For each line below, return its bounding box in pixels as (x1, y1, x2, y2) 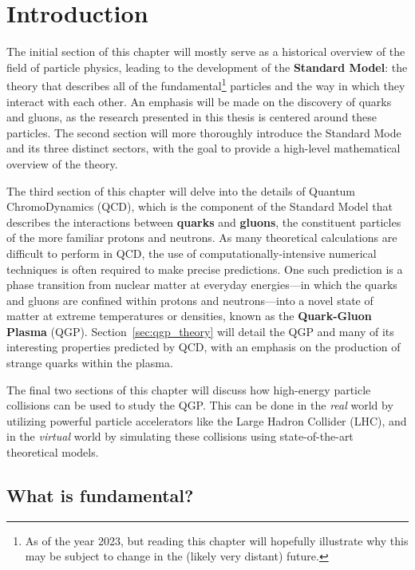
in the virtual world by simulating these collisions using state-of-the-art (6, 428, 354, 445)
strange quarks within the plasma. (6, 354, 173, 371)
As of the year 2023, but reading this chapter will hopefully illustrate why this (25, 532, 409, 548)
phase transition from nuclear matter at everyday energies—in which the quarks (6, 276, 397, 293)
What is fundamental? (6, 483, 194, 508)
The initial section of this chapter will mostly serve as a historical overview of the (6, 43, 405, 60)
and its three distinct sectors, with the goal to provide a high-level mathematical (6, 140, 401, 156)
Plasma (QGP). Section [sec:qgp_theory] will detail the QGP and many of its (6, 323, 394, 339)
